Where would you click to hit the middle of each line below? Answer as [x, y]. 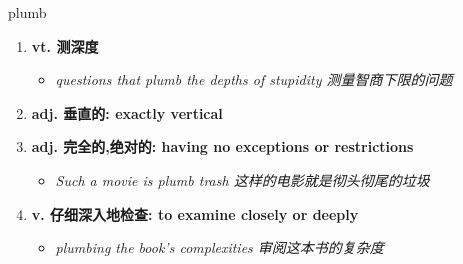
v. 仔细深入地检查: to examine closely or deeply [195, 213]
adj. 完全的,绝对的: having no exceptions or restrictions [222, 146]
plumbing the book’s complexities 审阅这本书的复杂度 [219, 247]
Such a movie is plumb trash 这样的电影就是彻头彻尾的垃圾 [242, 179]
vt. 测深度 [65, 45]
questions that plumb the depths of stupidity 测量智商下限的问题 [254, 79]
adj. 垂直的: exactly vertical [127, 112]
